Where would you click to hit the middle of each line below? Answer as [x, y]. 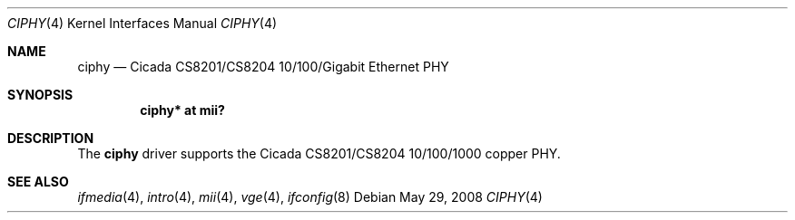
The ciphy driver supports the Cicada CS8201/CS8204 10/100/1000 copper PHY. [319, 153]
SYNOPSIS [40, 95]
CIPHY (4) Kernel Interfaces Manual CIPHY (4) [142, 23]
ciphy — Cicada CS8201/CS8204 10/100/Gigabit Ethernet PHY [263, 67]
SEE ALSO [38, 182]
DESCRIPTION [51, 138]
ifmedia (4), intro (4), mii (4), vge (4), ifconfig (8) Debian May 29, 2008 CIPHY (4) [310, 197]
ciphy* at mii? [182, 110]
